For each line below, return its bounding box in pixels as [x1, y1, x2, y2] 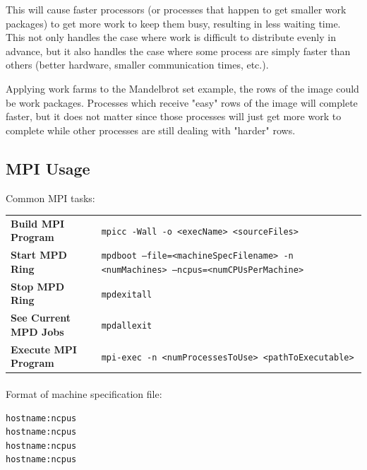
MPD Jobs [11, 324, 64, 339]
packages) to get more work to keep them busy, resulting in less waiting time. [6, 16, 341, 30]
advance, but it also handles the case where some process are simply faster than [6, 43, 351, 58]
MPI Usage [6, 157, 90, 179]
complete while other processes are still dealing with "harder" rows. [6, 122, 296, 137]
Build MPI [11, 216, 65, 230]
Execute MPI [11, 341, 77, 356]
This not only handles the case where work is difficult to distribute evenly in [6, 30, 336, 45]
